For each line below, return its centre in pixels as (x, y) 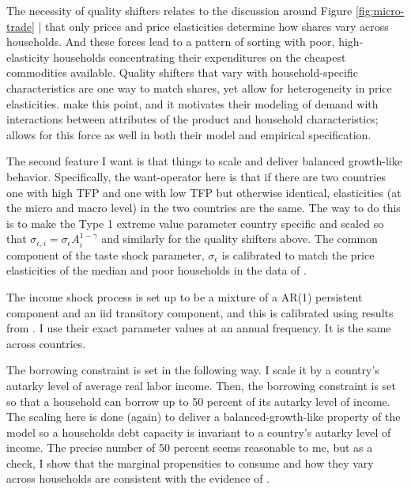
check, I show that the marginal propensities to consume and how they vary (190, 462)
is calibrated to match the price (298, 254)
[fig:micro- (380, 10)
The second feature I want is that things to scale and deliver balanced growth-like (204, 161)
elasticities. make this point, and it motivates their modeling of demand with (192, 103)
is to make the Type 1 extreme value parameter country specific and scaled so (195, 223)
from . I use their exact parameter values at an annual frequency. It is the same (199, 328)
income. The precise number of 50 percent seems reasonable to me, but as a (190, 447)
